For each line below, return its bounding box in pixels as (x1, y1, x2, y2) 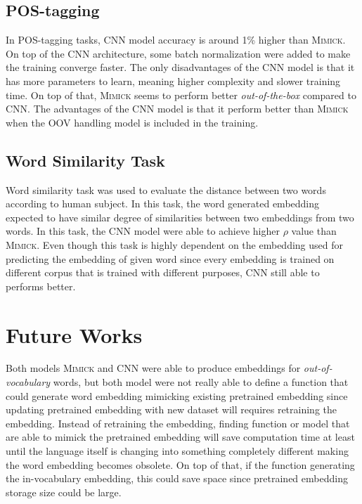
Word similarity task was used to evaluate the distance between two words (6, 182, 326, 197)
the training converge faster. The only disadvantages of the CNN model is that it (6, 60, 355, 75)
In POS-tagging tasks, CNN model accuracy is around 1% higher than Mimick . (6, 32, 346, 47)
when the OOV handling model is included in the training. (6, 115, 259, 129)
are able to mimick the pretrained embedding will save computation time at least (6, 429, 355, 444)
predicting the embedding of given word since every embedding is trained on (6, 251, 335, 266)
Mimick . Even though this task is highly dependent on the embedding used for (6, 237, 343, 252)
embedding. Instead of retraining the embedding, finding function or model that (6, 415, 350, 430)
